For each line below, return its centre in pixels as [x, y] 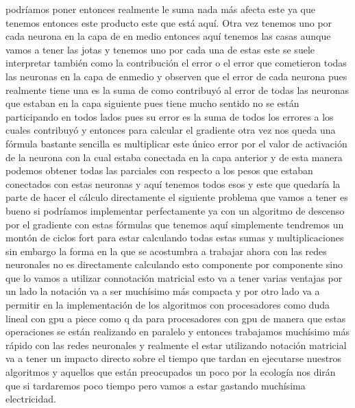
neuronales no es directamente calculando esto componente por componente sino [174, 264]
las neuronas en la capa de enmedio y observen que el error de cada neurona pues [176, 76]
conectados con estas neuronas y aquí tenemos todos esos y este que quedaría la [173, 183]
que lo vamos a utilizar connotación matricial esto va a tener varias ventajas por [174, 277]
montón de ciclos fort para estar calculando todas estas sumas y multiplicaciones [175, 238]
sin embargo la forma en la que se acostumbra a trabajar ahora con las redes [166, 251]
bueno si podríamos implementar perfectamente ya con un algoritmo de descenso [175, 210]
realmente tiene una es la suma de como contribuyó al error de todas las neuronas [177, 89]
